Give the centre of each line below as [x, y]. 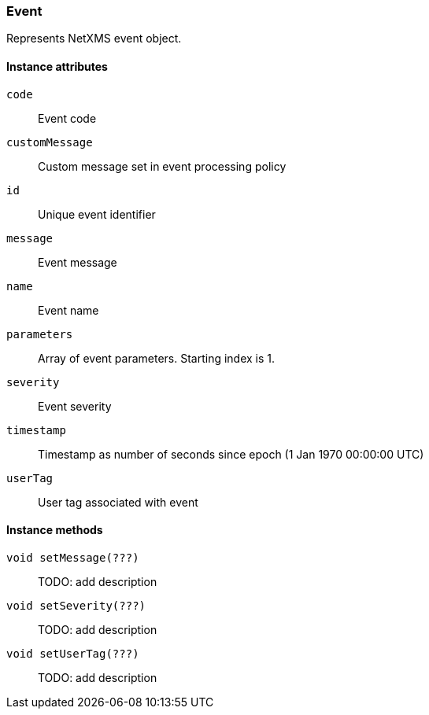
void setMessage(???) [73, 557]
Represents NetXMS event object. [94, 39]
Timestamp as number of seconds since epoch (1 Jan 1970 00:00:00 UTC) [231, 454]
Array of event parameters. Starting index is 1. [157, 358]
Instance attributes [57, 66]
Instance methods [55, 530]
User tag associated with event [118, 502]
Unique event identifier [97, 214]
